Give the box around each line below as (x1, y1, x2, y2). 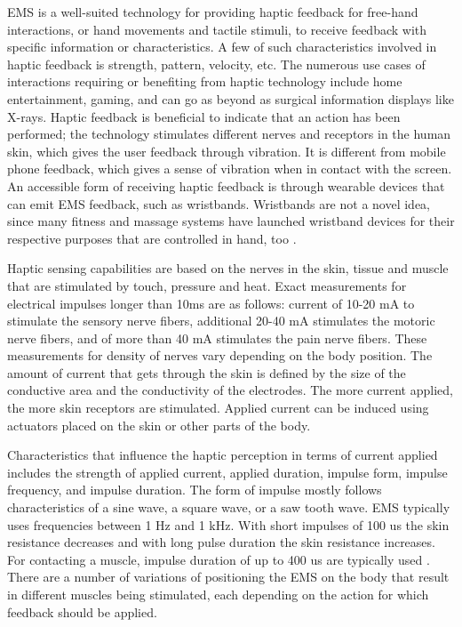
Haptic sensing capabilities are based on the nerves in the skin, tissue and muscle (7, 259, 449, 277)
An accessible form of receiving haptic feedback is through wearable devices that (7, 176, 445, 195)
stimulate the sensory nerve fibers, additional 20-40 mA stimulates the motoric (7, 311, 435, 330)
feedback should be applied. (7, 602, 157, 621)
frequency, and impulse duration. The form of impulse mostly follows (7, 480, 382, 499)
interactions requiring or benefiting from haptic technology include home (7, 72, 402, 91)
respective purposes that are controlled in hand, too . (7, 229, 297, 247)
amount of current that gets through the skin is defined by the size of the (7, 363, 406, 382)
